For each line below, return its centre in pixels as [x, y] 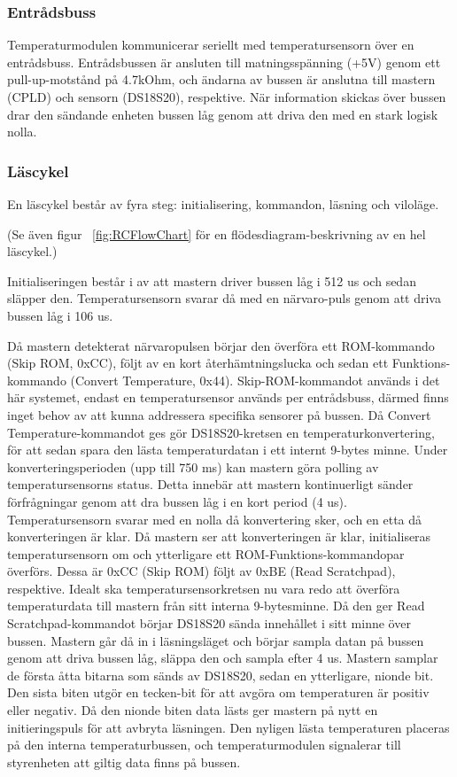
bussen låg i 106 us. [60, 315]
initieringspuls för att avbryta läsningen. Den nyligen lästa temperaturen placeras [228, 727]
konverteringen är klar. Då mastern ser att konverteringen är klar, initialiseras [219, 536]
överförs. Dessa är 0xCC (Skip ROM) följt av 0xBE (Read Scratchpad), [201, 571]
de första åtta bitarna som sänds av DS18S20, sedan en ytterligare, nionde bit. [221, 675]
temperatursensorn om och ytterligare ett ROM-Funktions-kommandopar [206, 553]
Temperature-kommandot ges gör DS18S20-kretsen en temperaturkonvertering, [221, 432]
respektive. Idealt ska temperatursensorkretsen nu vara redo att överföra [204, 588]
